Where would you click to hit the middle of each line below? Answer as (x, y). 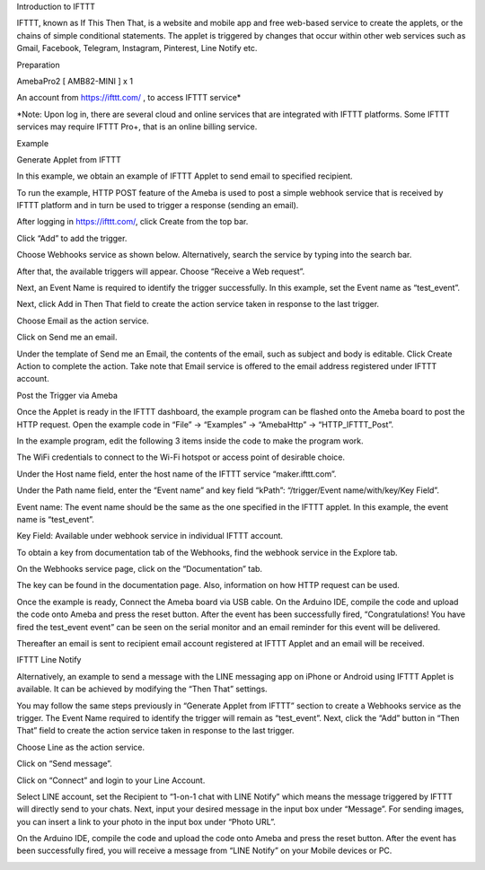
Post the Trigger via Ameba (67, 395)
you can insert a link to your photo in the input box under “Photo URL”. (146, 822)
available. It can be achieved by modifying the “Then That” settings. (142, 689)
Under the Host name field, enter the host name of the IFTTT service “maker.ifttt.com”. (176, 474)
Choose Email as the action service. (83, 321)
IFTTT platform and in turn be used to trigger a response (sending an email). (158, 206)
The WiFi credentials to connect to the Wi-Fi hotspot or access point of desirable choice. (181, 457)
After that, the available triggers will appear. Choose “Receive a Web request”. (161, 271)
